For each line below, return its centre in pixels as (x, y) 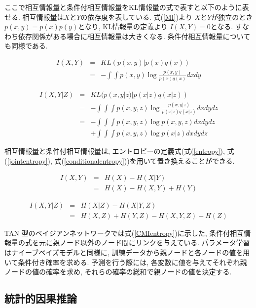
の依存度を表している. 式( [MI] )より (136, 17)
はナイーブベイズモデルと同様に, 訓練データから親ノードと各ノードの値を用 (127, 252)
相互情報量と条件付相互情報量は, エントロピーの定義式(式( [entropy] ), (115, 151)
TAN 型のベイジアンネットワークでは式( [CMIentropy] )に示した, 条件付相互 (124, 233)
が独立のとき (232, 17)
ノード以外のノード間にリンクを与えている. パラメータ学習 (155, 242)
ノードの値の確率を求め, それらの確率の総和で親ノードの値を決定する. (118, 272)
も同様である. (26, 46)
